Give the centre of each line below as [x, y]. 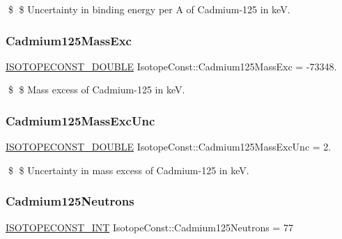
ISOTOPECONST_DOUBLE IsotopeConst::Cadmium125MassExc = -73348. [171, 66]
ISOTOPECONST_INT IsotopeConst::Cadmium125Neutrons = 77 [149, 227]
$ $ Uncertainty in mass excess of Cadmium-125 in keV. [129, 170]
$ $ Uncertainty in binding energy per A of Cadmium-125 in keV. [149, 9]
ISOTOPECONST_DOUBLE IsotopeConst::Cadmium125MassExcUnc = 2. [169, 147]
